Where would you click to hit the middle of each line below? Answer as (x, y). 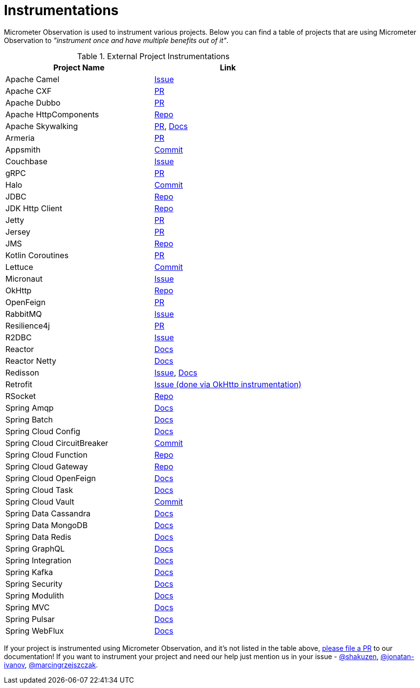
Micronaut (24, 278)
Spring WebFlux (35, 631)
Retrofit (19, 384)
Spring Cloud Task (39, 490)
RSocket (21, 396)
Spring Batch (29, 419)
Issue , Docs (176, 372)
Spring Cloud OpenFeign (51, 478)
